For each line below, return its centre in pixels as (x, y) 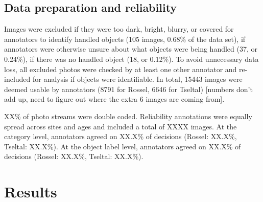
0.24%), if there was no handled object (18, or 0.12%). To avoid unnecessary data (131, 59)
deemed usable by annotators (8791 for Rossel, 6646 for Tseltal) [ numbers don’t (128, 89)
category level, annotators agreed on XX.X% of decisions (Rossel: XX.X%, (121, 136)
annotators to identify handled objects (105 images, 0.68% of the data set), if (125, 39)
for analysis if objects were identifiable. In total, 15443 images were (138, 79)
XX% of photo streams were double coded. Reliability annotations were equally (128, 116)
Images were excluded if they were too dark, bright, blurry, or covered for (119, 29)
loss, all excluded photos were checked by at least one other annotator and (121, 69)
